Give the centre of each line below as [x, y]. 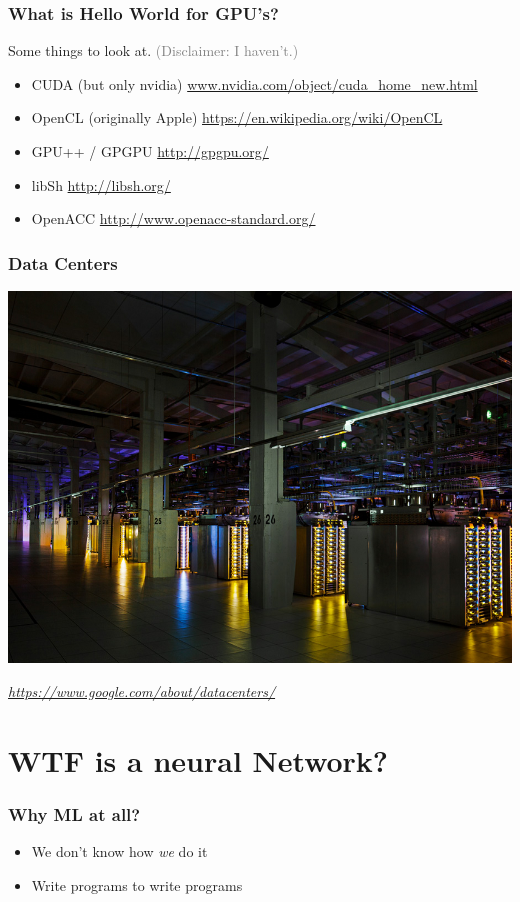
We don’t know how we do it [119, 851]
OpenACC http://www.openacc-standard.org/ [173, 218]
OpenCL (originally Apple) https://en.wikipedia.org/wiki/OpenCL [237, 117]
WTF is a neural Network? [198, 759]
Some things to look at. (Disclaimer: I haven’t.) [153, 50]
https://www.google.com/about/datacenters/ [142, 690]
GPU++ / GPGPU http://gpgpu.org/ [150, 151]
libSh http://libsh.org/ [101, 184]
